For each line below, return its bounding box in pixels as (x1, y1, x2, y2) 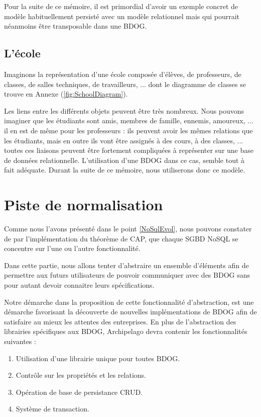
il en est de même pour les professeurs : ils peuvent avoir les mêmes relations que (4, 125, 253, 135)
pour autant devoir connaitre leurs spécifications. (4, 280, 155, 290)
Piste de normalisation (4, 194, 163, 215)
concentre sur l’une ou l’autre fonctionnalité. (4, 243, 141, 254)
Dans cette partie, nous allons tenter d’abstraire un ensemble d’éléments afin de (4, 260, 249, 270)
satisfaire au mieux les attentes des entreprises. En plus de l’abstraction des (4, 316, 236, 326)
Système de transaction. (16, 403, 89, 414)
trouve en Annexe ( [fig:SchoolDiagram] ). (4, 89, 128, 99)
